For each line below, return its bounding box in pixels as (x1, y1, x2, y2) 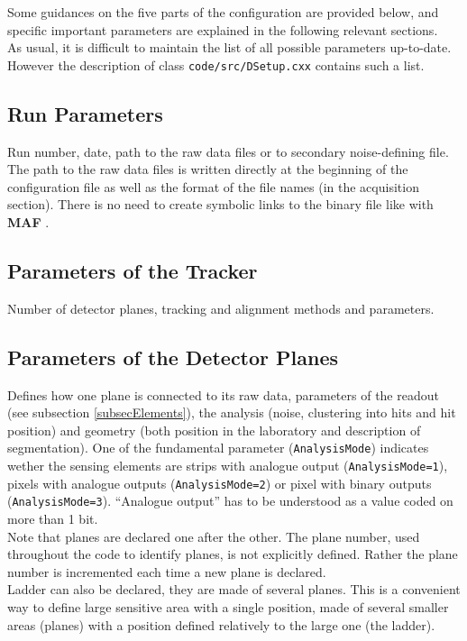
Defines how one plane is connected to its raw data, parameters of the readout (7, 385, 439, 404)
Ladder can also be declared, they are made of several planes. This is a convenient (7, 580, 461, 599)
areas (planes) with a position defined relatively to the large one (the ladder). (7, 615, 435, 634)
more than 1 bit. (7, 509, 98, 528)
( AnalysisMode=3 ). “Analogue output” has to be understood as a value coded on (7, 491, 453, 510)
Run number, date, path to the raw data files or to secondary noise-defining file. (7, 142, 449, 160)
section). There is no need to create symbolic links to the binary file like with (7, 195, 434, 214)
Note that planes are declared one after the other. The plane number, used (7, 527, 420, 545)
